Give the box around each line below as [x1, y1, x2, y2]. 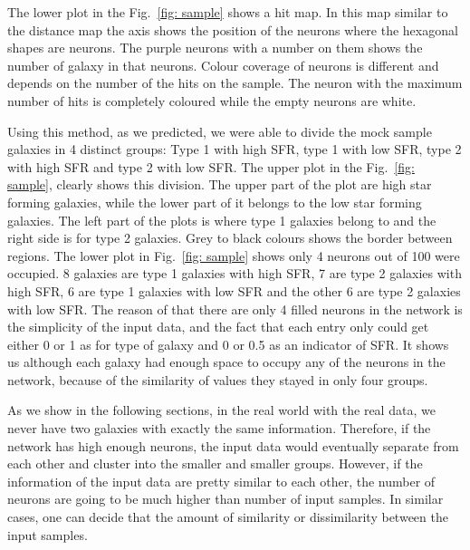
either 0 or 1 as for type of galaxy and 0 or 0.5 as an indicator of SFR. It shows [7, 334, 449, 353]
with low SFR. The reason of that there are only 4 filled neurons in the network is [7, 299, 463, 318]
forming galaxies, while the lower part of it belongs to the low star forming [7, 192, 422, 211]
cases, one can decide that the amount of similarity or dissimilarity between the [7, 507, 448, 526]
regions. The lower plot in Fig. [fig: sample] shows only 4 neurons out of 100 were [7, 246, 460, 265]
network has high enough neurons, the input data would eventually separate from [7, 436, 459, 455]
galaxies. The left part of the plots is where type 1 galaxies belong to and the [7, 210, 436, 229]
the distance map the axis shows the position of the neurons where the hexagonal [7, 20, 458, 39]
